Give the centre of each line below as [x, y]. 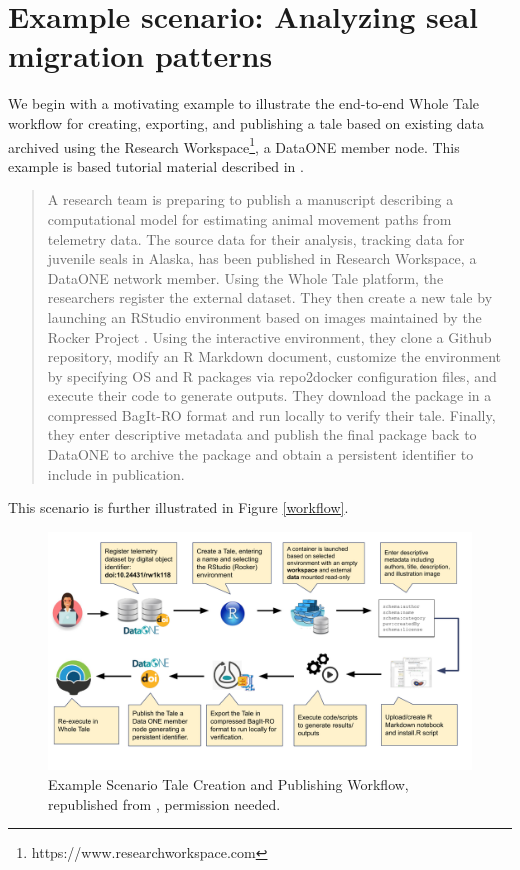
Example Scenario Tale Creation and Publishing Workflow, [228, 783]
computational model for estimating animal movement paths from [249, 218]
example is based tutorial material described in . [156, 165]
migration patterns [140, 55]
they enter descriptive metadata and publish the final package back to [262, 434]
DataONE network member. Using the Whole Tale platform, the [245, 277]
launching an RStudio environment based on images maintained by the [264, 316]
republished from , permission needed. [164, 803]
